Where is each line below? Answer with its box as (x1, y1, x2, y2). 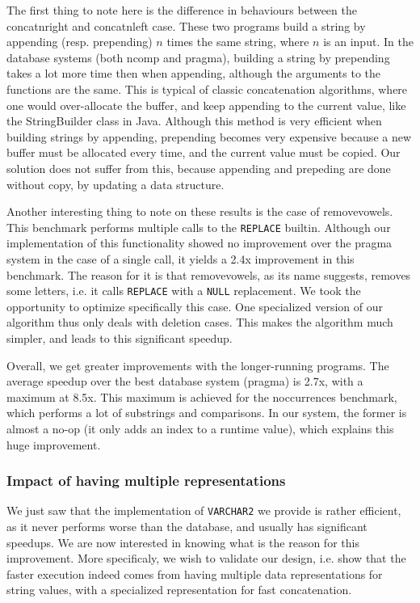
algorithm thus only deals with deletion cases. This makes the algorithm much (6, 314, 393, 331)
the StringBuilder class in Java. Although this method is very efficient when (6, 112, 382, 129)
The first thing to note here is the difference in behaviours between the (6, 2, 357, 18)
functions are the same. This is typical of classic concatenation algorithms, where (6, 80, 408, 97)
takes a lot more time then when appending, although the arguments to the (6, 65, 381, 82)
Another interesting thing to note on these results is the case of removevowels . (6, 203, 393, 220)
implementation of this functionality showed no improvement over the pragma (6, 234, 393, 251)
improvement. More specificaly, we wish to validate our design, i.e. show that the (6, 550, 406, 567)
